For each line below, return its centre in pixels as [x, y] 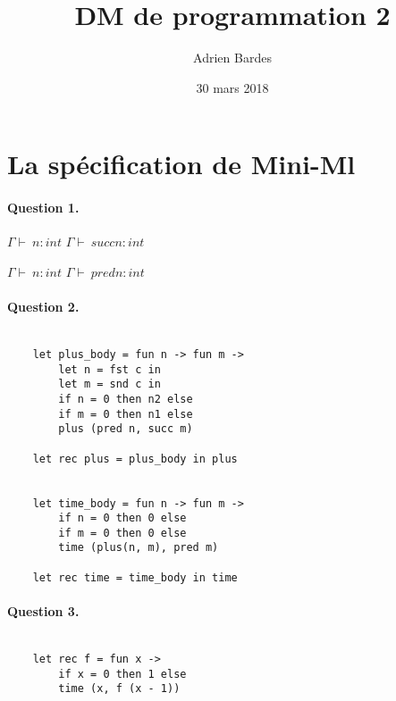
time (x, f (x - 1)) [119, 689]
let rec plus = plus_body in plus [135, 459]
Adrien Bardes [232, 58]
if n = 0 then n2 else [126, 399]
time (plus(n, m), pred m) [139, 548]
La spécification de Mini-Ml [181, 164]
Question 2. [43, 307]
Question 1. [43, 208]
